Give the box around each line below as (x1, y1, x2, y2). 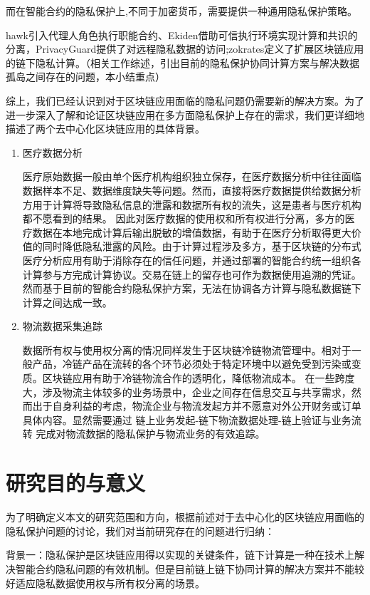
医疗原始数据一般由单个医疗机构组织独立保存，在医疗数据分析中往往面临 (22, 169, 361, 184)
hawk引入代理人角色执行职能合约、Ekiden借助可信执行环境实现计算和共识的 (6, 27, 358, 42)
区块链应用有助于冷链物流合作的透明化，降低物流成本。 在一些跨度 (42, 371, 355, 386)
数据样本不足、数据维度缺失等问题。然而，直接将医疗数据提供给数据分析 (22, 182, 361, 197)
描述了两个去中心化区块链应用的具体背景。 (6, 121, 205, 136)
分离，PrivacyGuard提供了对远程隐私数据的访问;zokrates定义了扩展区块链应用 (6, 41, 364, 56)
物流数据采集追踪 (22, 319, 102, 333)
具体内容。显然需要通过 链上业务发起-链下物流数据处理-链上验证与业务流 (22, 412, 361, 427)
